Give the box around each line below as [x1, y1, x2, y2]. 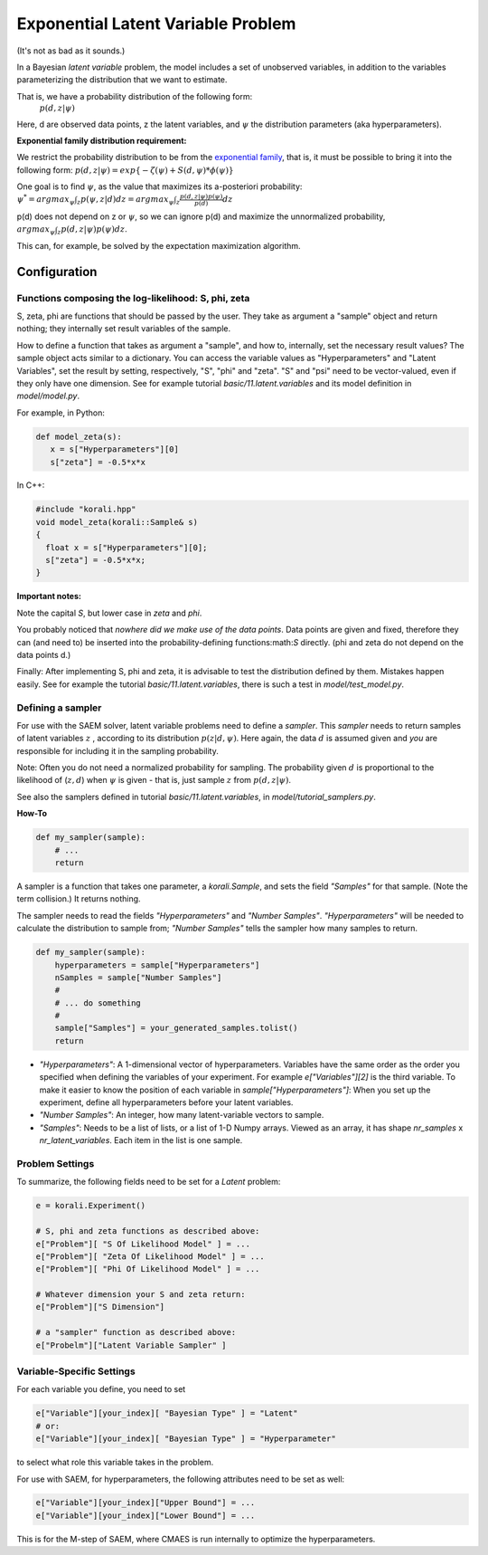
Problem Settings [16, 1157, 95, 1169]
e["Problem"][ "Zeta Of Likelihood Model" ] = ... [35, 1251, 266, 1262]
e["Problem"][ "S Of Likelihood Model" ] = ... [35, 1238, 250, 1249]
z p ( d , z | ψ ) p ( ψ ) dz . [57, 224, 127, 237]
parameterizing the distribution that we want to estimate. [16, 74, 228, 85]
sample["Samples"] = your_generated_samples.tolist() [54, 1023, 298, 1034]
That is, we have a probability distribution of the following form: [16, 91, 253, 101]
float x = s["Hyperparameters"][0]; [45, 542, 208, 552]
